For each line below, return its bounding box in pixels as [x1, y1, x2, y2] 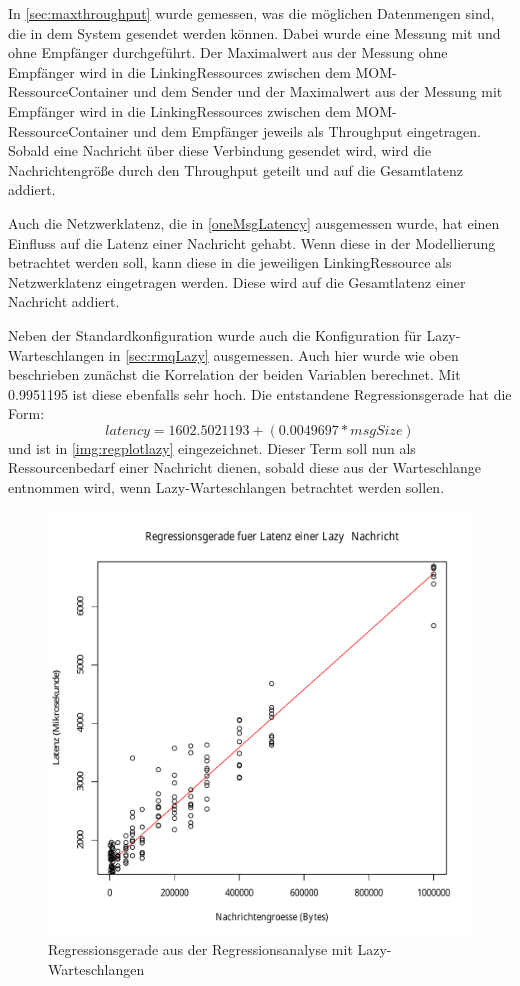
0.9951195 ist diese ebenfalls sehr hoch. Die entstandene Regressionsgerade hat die [8, 383, 512, 404]
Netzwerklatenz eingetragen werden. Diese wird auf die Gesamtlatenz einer [8, 271, 466, 292]
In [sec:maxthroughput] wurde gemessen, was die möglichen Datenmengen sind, [8, 3, 495, 23]
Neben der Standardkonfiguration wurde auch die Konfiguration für [8, 324, 422, 345]
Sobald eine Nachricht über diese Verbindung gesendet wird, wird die [8, 140, 432, 161]
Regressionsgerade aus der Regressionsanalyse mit [48, 939, 353, 960]
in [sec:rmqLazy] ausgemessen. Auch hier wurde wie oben [108, 344, 459, 365]
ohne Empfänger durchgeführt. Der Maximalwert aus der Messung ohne [8, 42, 448, 63]
